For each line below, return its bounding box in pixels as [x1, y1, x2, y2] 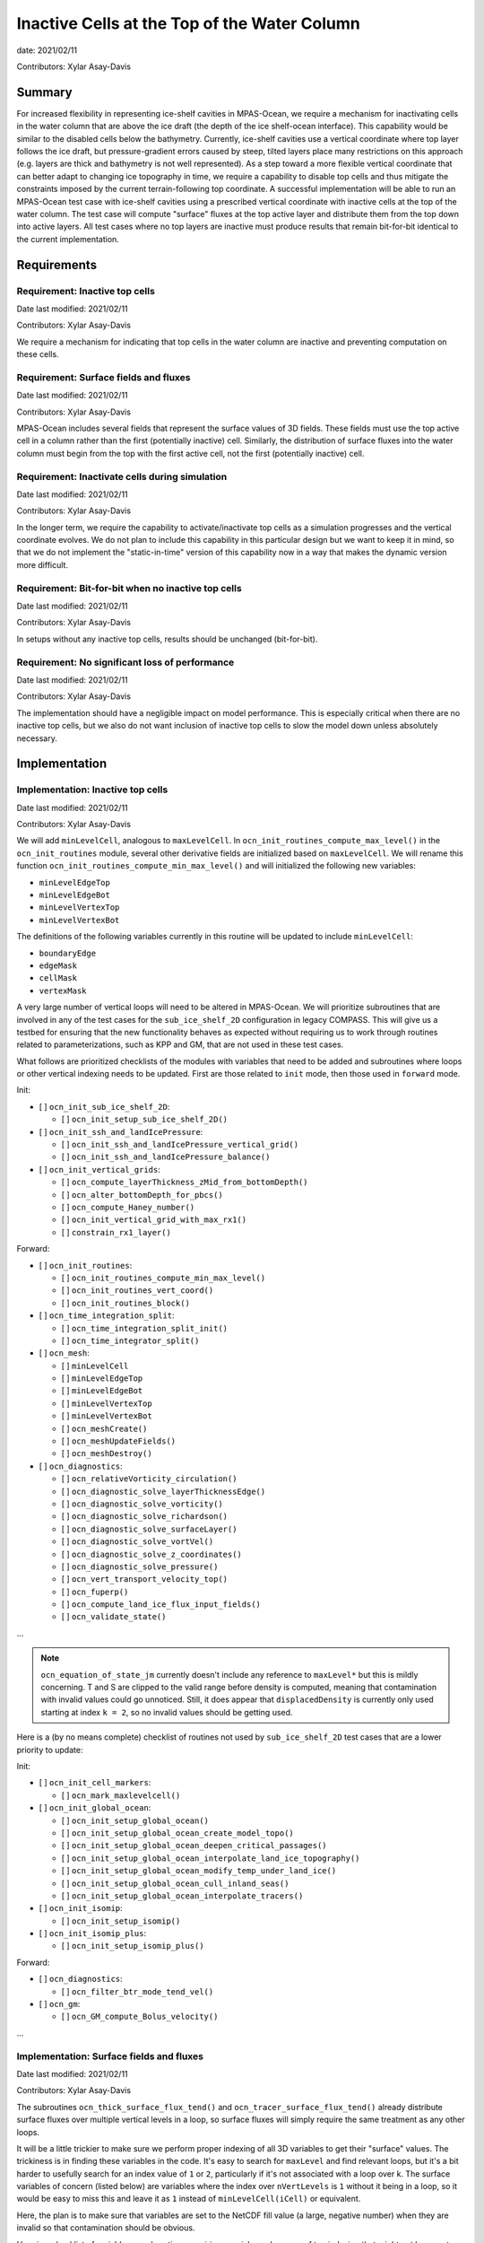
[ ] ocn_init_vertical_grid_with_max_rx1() [61, 1214, 246, 1225]
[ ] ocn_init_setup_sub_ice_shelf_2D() [61, 1113, 229, 1125]
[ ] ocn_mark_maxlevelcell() [61, 1790, 181, 1801]
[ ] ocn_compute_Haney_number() [61, 1201, 195, 1212]
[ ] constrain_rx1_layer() [61, 1226, 172, 1237]
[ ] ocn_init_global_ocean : [39, 1802, 151, 1813]
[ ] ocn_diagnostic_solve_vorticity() [61, 1498, 223, 1509]
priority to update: [16, 1744, 83, 1755]
